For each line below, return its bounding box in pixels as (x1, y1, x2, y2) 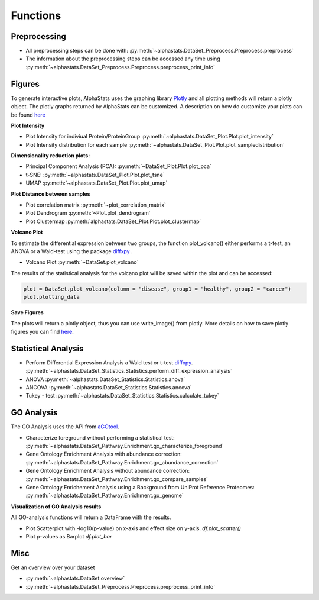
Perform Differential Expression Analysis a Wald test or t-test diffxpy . (25, 359, 193, 366)
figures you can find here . (11, 328, 74, 335)
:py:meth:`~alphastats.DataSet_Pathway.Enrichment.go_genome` (25, 492, 184, 499)
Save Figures (11, 309, 44, 316)
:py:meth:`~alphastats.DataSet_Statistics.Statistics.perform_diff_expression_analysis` (25, 367, 233, 375)
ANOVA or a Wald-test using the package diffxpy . (11, 248, 133, 254)
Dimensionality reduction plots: (11, 152, 90, 159)
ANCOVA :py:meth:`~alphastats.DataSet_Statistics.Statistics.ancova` (25, 384, 192, 391)
